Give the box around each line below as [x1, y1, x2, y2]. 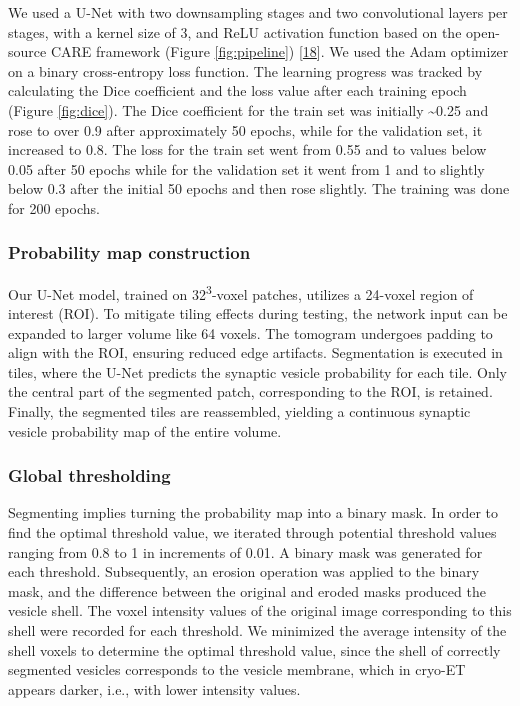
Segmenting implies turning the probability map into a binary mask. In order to [8, 502, 499, 523]
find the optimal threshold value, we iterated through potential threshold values [8, 521, 497, 542]
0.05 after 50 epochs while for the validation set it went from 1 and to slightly [8, 158, 485, 179]
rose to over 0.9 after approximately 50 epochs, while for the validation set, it [8, 119, 483, 140]
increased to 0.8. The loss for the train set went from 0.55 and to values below [8, 139, 487, 160]
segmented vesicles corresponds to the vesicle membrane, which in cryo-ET [8, 659, 466, 680]
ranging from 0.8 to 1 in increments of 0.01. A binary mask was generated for [8, 541, 483, 562]
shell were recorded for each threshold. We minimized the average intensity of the [8, 619, 507, 640]
